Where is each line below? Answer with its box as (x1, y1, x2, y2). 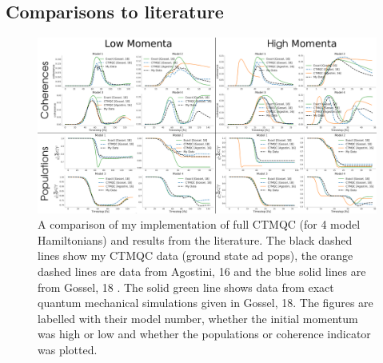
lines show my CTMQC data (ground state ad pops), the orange (38, 247, 353, 264)
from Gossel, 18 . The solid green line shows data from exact (38, 278, 334, 295)
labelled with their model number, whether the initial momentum (38, 309, 358, 326)
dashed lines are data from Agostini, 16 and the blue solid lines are (38, 263, 366, 280)
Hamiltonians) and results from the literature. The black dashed (38, 231, 353, 248)
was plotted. (38, 341, 98, 357)
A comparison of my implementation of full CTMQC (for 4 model (38, 216, 361, 233)
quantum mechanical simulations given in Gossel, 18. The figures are (38, 294, 373, 311)
